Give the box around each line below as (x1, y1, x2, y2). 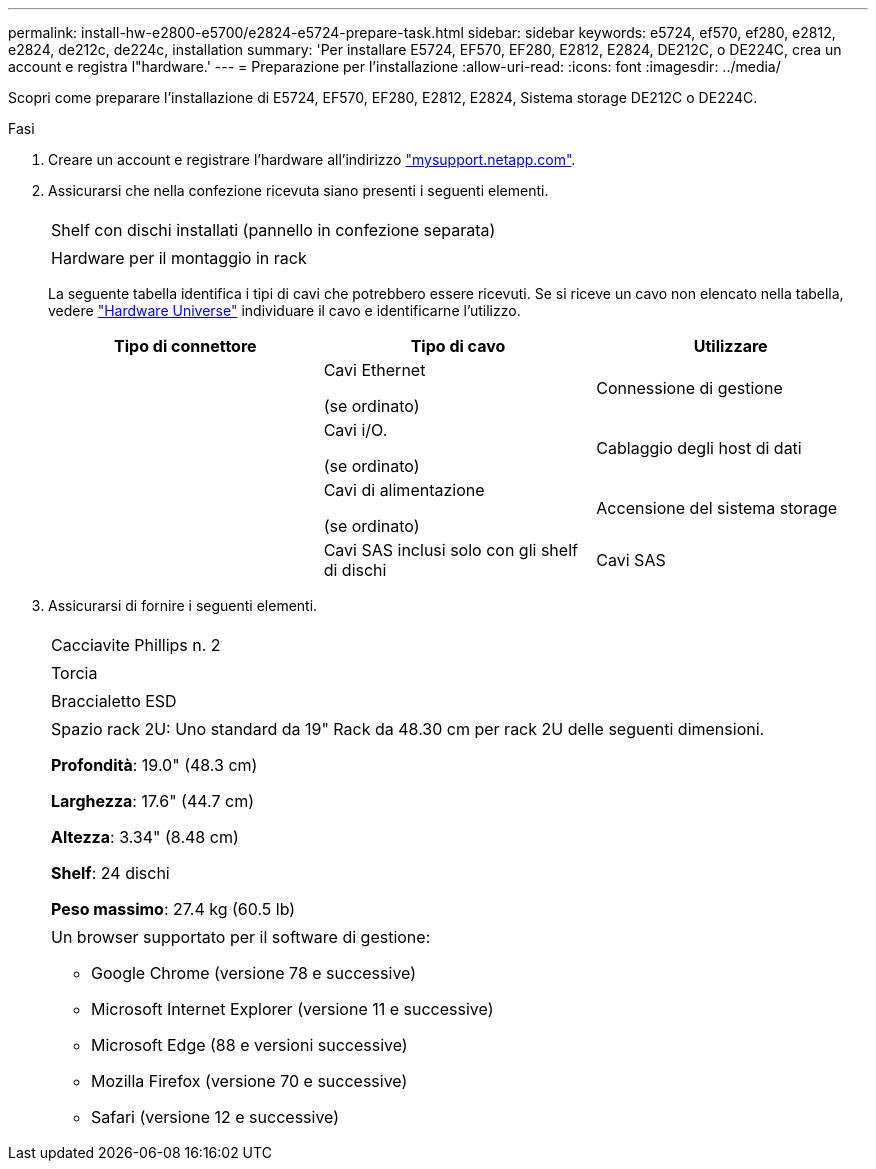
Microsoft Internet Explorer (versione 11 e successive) (91, 999, 494, 1019)
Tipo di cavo (410, 336, 506, 356)
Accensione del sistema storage (596, 498, 838, 518)
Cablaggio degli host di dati (596, 438, 802, 458)
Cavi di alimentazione (323, 480, 485, 500)
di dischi (323, 560, 387, 580)
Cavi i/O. (323, 420, 388, 440)
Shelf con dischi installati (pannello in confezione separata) (51, 220, 496, 240)
